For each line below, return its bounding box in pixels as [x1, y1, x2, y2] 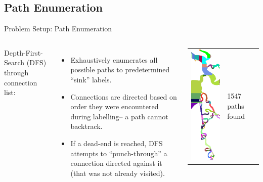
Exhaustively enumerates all [70, 54, 158, 65]
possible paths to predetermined [70, 64, 170, 75]
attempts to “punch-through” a [70, 148, 167, 158]
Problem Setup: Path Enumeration [4, 23, 112, 34]
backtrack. [70, 121, 103, 131]
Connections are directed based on [70, 91, 177, 102]
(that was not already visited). [70, 167, 165, 178]
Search [4, 57, 25, 68]
